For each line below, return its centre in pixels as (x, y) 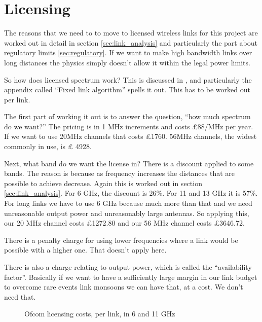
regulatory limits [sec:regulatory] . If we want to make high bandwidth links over (128, 52)
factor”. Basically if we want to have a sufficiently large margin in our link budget (131, 277)
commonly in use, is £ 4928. (48, 146)
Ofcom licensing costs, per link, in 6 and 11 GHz (100, 314)
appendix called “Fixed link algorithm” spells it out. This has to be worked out (127, 90)
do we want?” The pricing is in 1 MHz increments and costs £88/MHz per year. (129, 126)
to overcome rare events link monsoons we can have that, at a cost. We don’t (124, 287)
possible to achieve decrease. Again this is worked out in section (103, 183)
